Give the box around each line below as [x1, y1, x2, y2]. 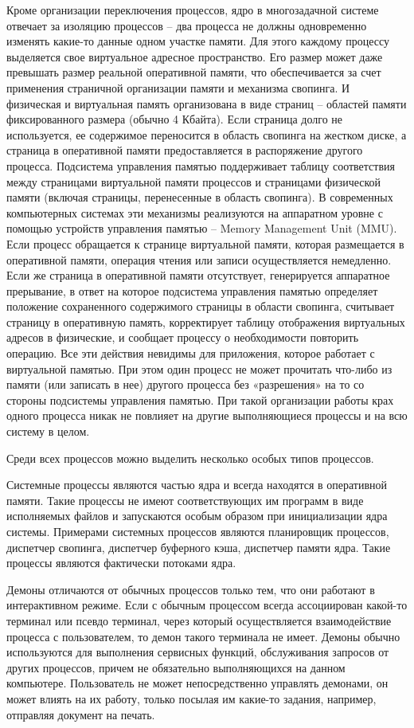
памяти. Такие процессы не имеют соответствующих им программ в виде [6, 491, 364, 508]
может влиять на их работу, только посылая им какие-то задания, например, [6, 690, 377, 706]
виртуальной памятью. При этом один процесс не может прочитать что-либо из [6, 360, 393, 377]
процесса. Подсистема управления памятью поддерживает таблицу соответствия [6, 157, 395, 174]
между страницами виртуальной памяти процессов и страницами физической [6, 173, 381, 190]
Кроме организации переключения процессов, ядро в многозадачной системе [6, 2, 379, 18]
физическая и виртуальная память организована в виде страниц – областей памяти [6, 95, 407, 112]
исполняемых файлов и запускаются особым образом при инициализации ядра [6, 507, 388, 524]
